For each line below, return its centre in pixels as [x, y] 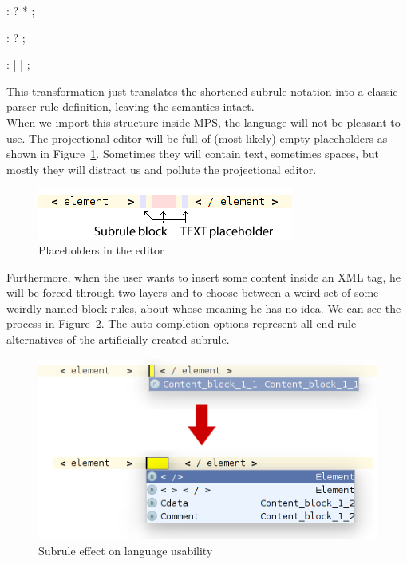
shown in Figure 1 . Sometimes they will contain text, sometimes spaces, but [193, 154]
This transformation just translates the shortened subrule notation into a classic [202, 91]
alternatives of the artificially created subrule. [118, 339]
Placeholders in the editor [101, 249]
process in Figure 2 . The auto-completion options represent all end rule [182, 323]
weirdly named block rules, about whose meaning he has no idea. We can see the [204, 308]
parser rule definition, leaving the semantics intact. [130, 106]
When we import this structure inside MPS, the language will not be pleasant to [203, 122]
